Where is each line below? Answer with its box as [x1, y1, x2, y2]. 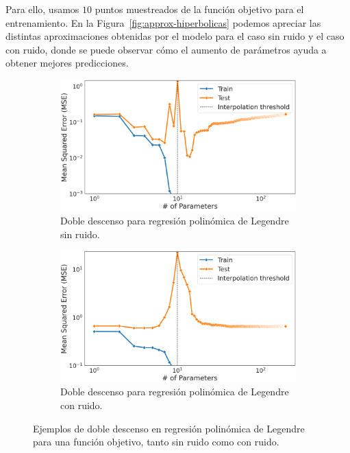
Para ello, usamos [5, 2, 79, 16]
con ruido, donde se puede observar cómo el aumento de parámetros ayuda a [5, 42, 327, 56]
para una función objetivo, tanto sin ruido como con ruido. [33, 434, 279, 449]
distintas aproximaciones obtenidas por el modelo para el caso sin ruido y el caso [5, 29, 345, 43]
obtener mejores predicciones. [5, 56, 129, 70]
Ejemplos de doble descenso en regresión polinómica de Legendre [33, 421, 305, 435]
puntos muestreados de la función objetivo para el [95, 2, 304, 16]
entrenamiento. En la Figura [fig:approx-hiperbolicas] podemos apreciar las [5, 15, 321, 30]
